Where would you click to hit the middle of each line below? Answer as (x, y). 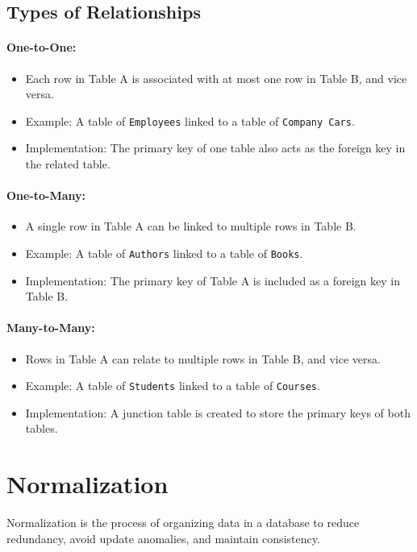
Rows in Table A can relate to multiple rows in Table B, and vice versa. (203, 358)
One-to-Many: (46, 195)
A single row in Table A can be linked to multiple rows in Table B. (191, 226)
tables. (42, 428)
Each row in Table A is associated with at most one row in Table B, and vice (216, 78)
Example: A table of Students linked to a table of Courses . (173, 386)
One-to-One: (42, 47)
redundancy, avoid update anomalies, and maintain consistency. (163, 538)
